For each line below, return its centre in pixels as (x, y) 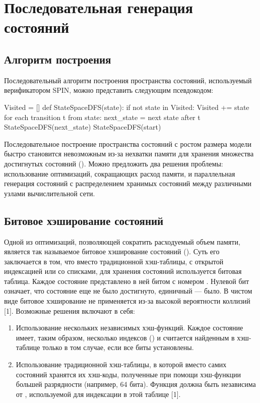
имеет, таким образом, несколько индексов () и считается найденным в (125, 337)
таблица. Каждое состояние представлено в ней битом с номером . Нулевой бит (127, 281)
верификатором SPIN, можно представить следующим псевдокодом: (109, 90)
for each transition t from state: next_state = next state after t (102, 117)
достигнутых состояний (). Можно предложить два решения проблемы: (114, 163)
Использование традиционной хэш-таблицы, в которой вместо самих (121, 364)
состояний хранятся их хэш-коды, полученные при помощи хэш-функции (128, 374)
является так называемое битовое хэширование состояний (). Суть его (112, 251)
